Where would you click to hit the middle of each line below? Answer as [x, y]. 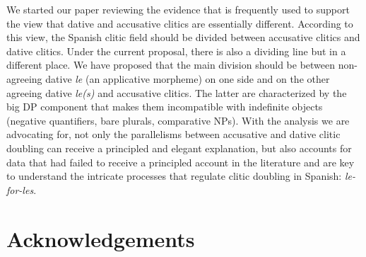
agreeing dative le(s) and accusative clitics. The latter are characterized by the [177, 92]
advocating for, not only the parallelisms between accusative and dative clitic [173, 134]
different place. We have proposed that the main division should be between [171, 65]
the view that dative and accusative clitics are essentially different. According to [180, 23]
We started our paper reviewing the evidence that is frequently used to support [178, 9]
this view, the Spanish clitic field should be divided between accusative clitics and [183, 37]
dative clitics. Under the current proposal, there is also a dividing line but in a [176, 51]
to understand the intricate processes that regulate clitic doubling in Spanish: [174, 176]
